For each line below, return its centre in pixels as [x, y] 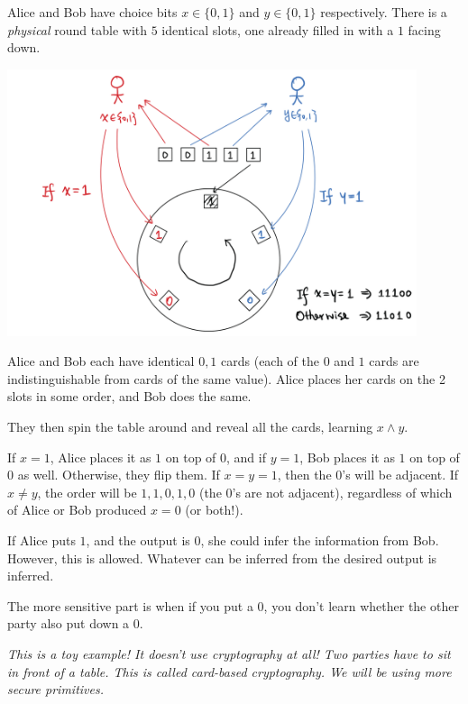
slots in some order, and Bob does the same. [129, 396]
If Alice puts [41, 540]
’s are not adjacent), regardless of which [342, 492]
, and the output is [138, 540]
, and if [246, 457]
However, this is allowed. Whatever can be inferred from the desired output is [222, 558]
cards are [394, 361]
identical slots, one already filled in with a [278, 29]
